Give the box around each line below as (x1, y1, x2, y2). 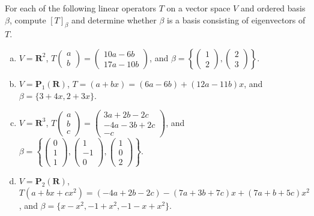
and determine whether (71, 13, 157, 26)
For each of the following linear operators (5, 2, 157, 14)
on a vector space (166, 2, 231, 14)
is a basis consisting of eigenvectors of (167, 13, 306, 26)
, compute (9, 13, 46, 26)
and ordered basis (240, 2, 306, 14)
